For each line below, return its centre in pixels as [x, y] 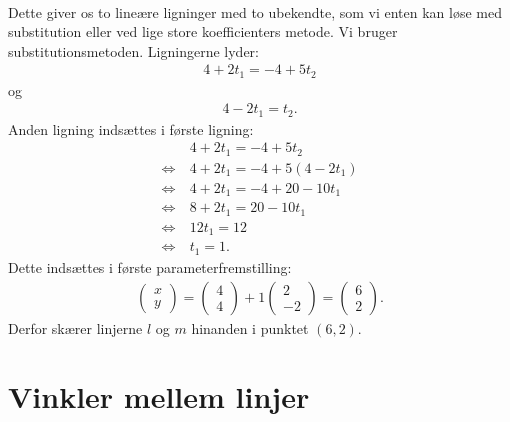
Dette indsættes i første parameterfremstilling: [150, 266]
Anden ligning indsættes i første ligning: [131, 128]
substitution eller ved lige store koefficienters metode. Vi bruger [203, 31]
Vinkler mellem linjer [159, 396]
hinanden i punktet [250, 327]
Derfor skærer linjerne [75, 327]
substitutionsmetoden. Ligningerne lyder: [133, 50]
